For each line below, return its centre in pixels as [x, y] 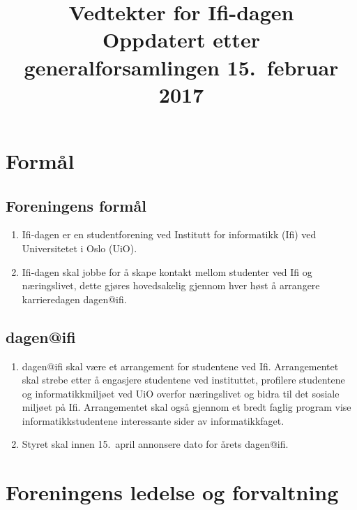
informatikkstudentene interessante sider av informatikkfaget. [153, 420]
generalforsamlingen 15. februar [181, 67]
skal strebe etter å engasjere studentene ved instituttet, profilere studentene [183, 380]
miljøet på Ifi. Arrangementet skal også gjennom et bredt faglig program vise [187, 407]
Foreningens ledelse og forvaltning [172, 492]
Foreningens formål [76, 205]
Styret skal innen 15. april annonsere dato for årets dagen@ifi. [155, 444]
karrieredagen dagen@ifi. [74, 299]
